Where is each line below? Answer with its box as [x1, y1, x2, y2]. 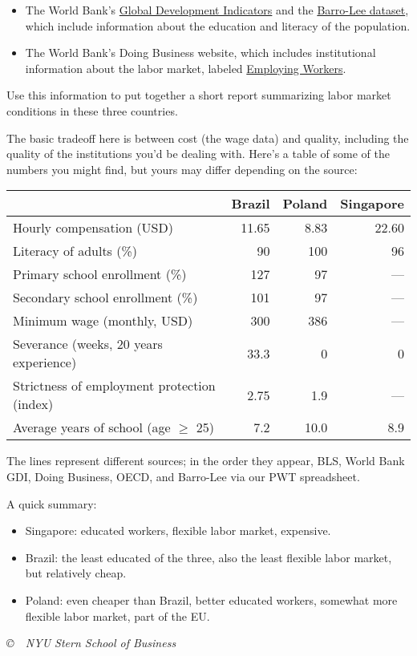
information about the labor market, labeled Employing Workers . [25, 59, 346, 76]
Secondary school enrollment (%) [13, 288, 198, 307]
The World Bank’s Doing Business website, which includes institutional [25, 44, 376, 61]
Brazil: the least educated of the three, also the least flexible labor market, [25, 549, 392, 565]
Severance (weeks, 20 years [13, 334, 163, 354]
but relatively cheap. [25, 565, 127, 581]
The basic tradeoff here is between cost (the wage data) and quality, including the [6, 129, 409, 146]
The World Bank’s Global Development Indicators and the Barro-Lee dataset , [25, 2, 409, 18]
